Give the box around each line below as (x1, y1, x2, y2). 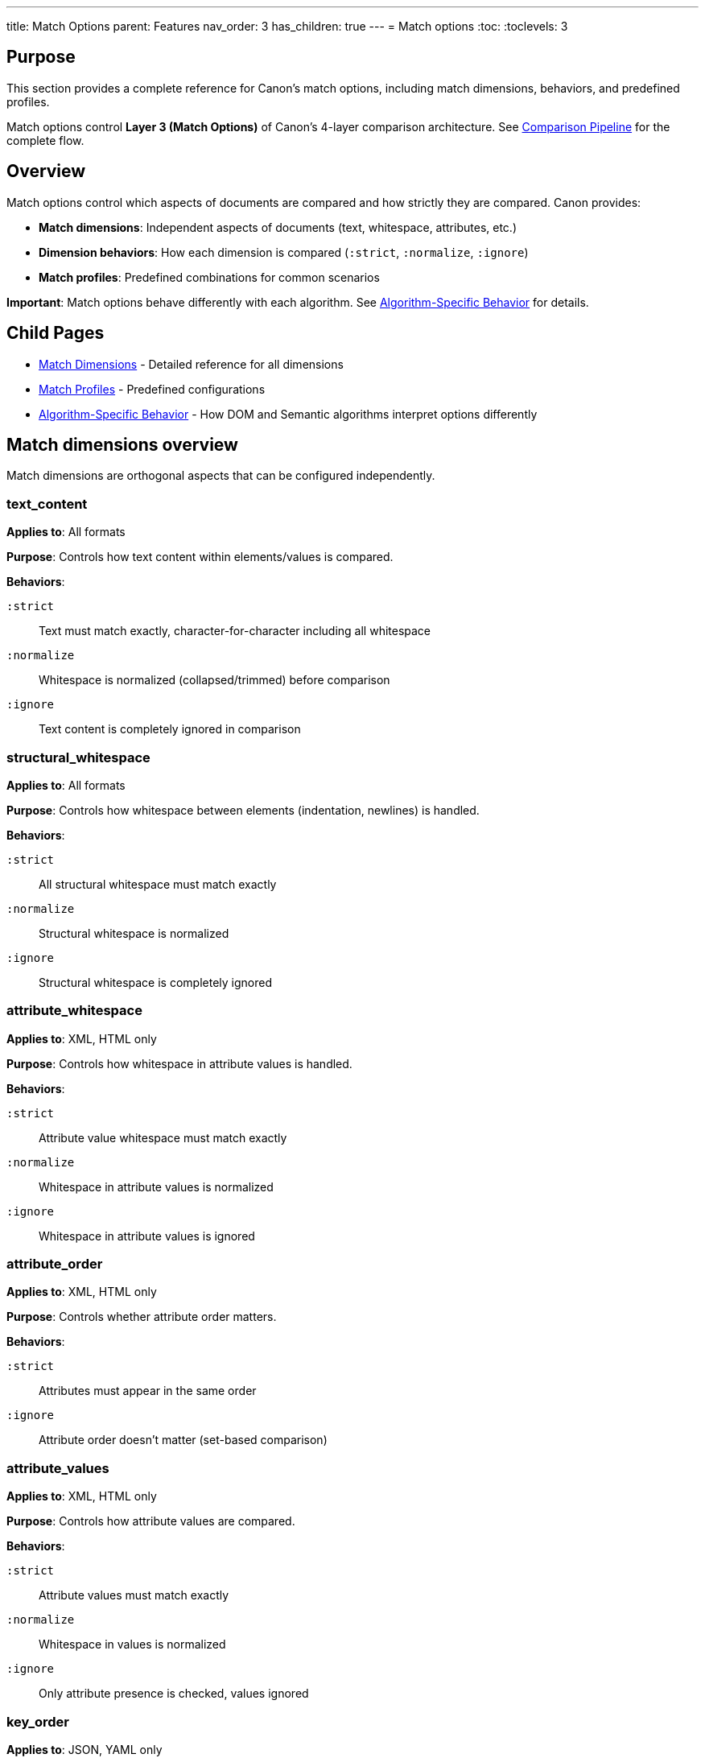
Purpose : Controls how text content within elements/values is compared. (6, 550, 394, 564)
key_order (6, 1713, 69, 1730)
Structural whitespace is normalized (39, 926, 229, 940)
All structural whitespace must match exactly (39, 877, 277, 891)
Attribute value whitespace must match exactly (39, 1130, 287, 1145)
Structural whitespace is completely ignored (39, 975, 273, 989)
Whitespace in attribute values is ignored (39, 1228, 255, 1243)
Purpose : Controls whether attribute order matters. (6, 1310, 277, 1324)
